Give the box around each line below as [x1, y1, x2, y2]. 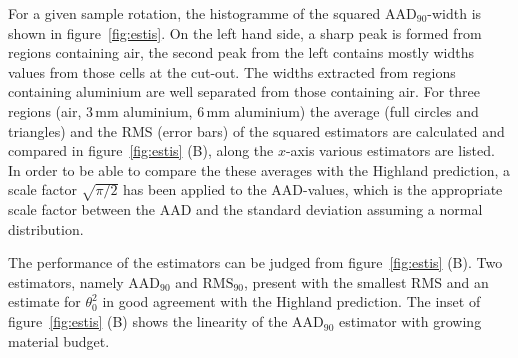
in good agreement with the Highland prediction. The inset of [102, 291, 481, 312]
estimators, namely [8, 271, 124, 292]
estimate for [8, 291, 81, 312]
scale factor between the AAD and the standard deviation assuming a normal [8, 199, 483, 220]
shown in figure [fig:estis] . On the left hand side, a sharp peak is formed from [8, 22, 482, 43]
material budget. [8, 330, 110, 351]
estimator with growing [339, 311, 482, 332]
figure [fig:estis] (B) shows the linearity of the [8, 311, 288, 332]
